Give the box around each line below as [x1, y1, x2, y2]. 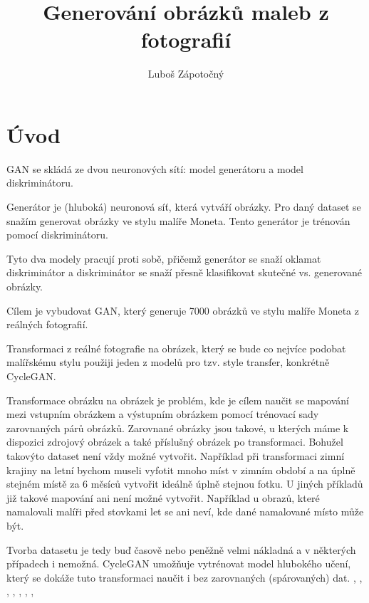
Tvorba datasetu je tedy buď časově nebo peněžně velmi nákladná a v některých [6, 542, 356, 557]
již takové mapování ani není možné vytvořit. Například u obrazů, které [6, 490, 320, 505]
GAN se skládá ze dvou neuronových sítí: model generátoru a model [6, 161, 303, 176]
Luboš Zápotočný [147, 66, 224, 81]
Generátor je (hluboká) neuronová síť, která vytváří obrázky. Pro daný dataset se [6, 199, 361, 214]
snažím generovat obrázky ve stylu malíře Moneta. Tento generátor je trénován [6, 213, 350, 228]
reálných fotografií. [6, 317, 88, 332]
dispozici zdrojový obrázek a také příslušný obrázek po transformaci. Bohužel [6, 434, 343, 449]
